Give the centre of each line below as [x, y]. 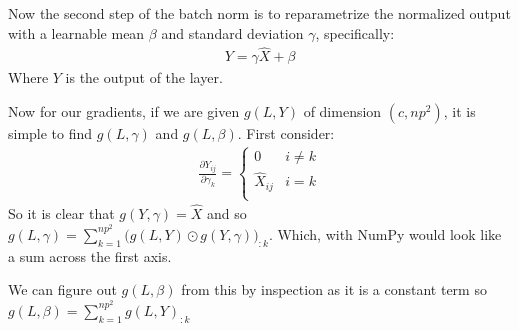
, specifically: [355, 32]
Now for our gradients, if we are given [124, 111]
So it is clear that [61, 213]
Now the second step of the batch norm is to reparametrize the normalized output [259, 13]
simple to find [50, 133]
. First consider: [286, 133]
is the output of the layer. [144, 77]
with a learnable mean [76, 32]
